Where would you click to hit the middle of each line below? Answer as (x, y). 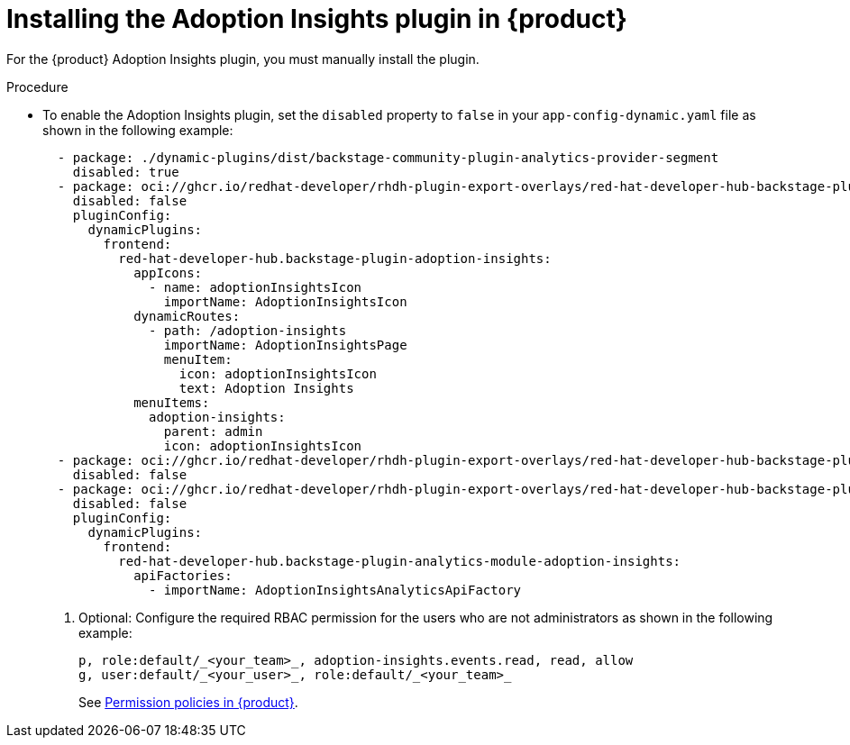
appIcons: (168, 273)
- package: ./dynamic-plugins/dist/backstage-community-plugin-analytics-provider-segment (388, 157)
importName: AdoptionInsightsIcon (285, 301)
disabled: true (126, 172)
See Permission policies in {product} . (188, 702)
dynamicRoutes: (187, 316)
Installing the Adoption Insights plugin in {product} (317, 19)
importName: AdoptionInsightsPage (285, 345)
